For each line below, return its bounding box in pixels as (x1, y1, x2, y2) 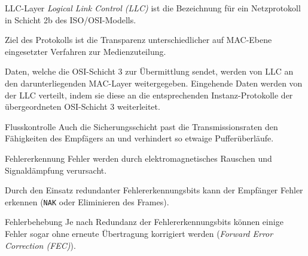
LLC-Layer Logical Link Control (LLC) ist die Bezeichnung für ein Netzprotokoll (5, 2, 301, 14)
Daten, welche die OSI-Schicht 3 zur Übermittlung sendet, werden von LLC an (5, 65, 294, 78)
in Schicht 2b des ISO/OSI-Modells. (5, 13, 136, 26)
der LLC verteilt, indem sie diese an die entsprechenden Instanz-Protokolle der (5, 88, 293, 101)
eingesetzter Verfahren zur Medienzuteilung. (5, 45, 166, 57)
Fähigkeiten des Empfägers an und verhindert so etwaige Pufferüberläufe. (5, 132, 274, 144)
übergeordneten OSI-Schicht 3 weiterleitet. (5, 100, 160, 113)
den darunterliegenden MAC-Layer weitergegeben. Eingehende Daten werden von (5, 76, 303, 89)
